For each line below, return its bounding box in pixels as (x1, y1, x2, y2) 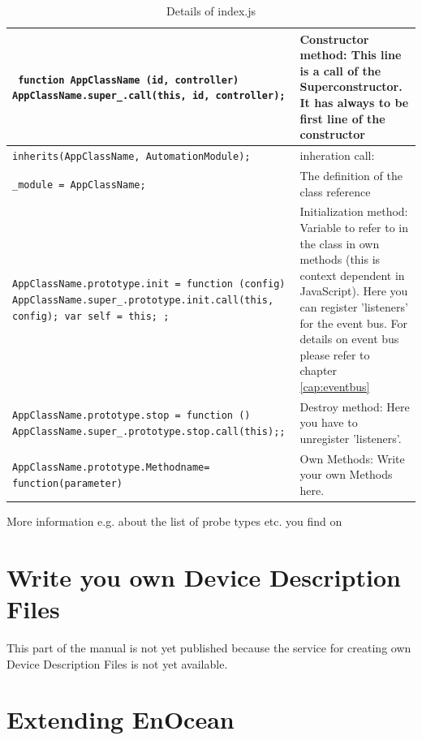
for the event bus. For (299, 314, 408, 331)
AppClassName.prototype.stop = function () (12, 410, 251, 422)
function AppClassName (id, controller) (18, 74, 239, 86)
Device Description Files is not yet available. (6, 655, 228, 672)
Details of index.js (166, 2, 256, 19)
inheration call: (299, 147, 375, 164)
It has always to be (299, 93, 409, 110)
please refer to (299, 346, 370, 363)
